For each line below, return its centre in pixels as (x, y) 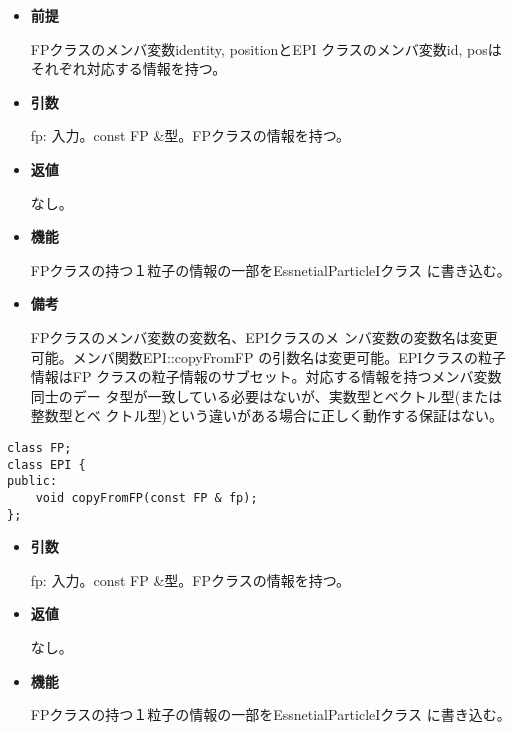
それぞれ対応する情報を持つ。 (128, 68)
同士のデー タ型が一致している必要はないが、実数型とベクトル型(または (266, 395)
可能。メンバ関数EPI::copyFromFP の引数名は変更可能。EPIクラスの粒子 (268, 356)
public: (32, 481)
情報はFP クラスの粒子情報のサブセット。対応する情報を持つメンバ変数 (266, 376)
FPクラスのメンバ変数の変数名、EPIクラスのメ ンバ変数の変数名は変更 (264, 336)
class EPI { (46, 464)
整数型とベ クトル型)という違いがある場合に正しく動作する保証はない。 (266, 415)
